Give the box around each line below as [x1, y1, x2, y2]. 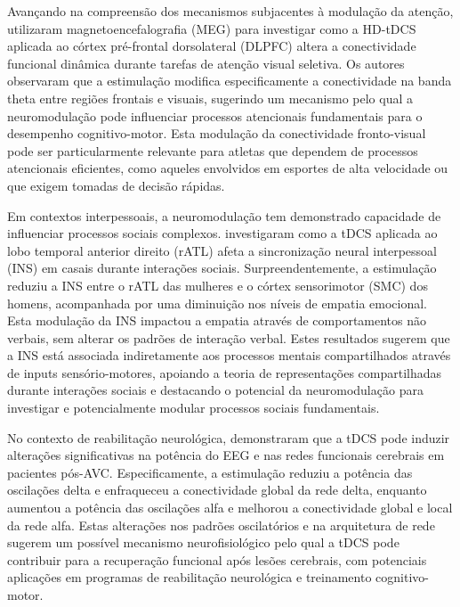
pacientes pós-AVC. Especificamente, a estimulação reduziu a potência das [7, 463, 413, 481]
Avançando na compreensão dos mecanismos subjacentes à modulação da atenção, [7, 2, 454, 20]
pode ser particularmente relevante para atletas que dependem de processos [7, 141, 418, 160]
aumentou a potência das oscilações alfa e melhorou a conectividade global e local [7, 498, 453, 517]
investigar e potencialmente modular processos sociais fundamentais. [7, 398, 380, 417]
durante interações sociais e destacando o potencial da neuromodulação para [7, 381, 424, 399]
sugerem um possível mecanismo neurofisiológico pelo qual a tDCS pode [7, 533, 399, 552]
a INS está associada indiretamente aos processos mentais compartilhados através [7, 346, 451, 365]
